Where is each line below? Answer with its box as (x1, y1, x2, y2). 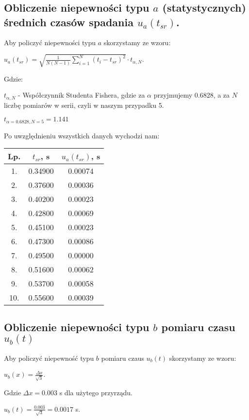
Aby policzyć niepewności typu (4, 37, 96, 47)
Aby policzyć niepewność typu (4, 353, 94, 363)
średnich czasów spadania (4, 14, 133, 29)
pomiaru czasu (161, 319, 235, 334)
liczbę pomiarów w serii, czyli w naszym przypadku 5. (4, 100, 164, 110)
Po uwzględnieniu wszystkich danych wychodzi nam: (4, 130, 160, 140)
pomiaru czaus (101, 353, 144, 363)
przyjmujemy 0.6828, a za (153, 90, 230, 100)
